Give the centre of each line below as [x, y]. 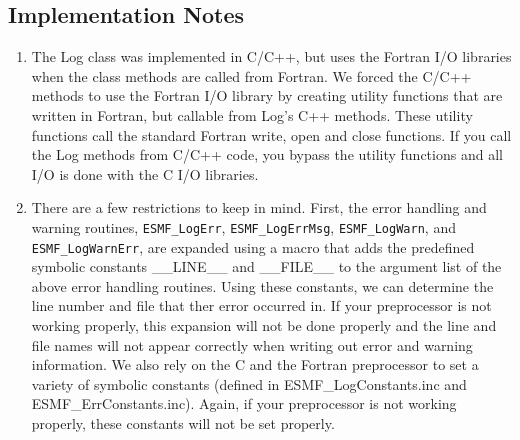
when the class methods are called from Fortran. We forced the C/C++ [251, 75]
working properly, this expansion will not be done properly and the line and [264, 325]
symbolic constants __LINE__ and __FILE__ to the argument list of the [266, 266]
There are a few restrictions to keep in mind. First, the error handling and [259, 207]
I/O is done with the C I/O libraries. [145, 173]
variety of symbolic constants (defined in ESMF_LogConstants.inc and [249, 383]
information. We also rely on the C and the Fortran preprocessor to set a [255, 364]
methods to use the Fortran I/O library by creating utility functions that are [267, 95]
